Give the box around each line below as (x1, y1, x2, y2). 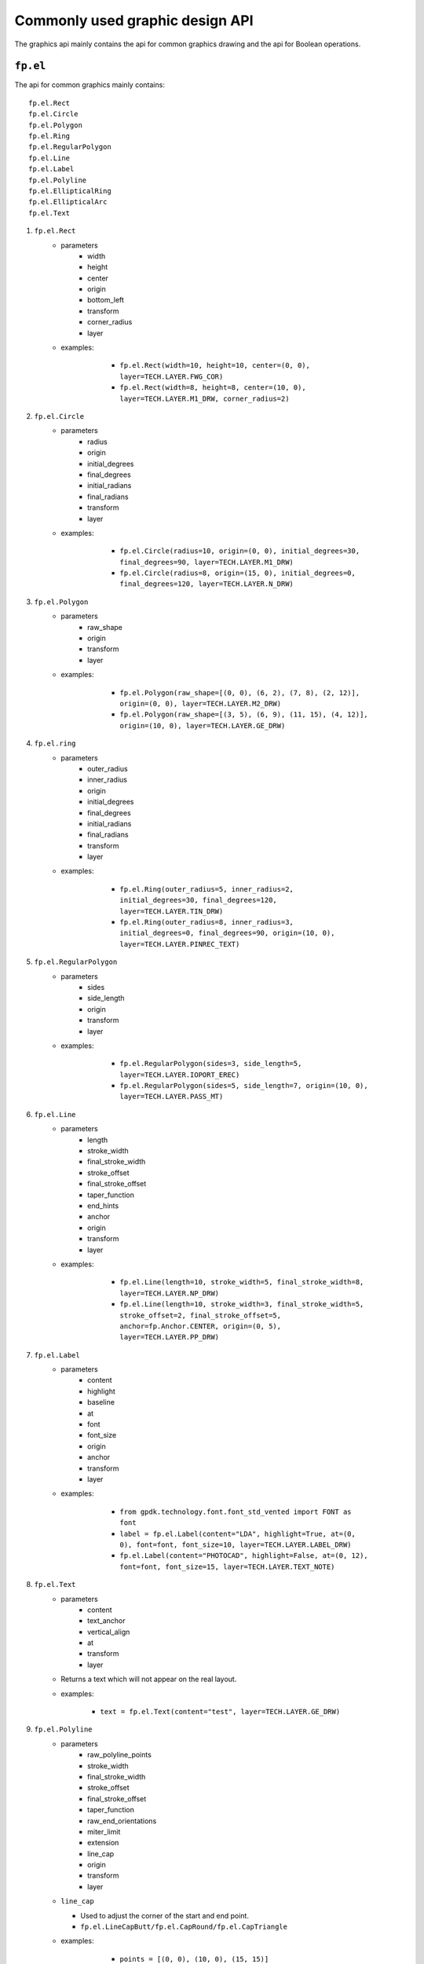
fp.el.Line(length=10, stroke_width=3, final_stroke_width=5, (119, 1300, 364, 1309)
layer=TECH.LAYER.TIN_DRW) (119, 907, 224, 915)
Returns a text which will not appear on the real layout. (60, 1674, 237, 1684)
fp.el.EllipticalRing (28, 186, 111, 196)
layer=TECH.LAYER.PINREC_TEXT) (119, 940, 240, 948)
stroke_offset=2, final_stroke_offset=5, (119, 1310, 282, 1320)
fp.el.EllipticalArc (28, 197, 108, 207)
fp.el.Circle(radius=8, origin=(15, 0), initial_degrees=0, (119, 569, 356, 577)
